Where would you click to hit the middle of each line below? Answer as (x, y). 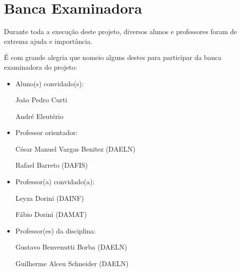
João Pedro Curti (41, 100)
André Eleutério (39, 116)
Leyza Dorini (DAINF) (50, 198)
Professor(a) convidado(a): (55, 182)
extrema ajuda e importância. (48, 41)
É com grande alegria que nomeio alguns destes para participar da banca (113, 57)
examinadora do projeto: (40, 67)
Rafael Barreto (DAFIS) (52, 165)
